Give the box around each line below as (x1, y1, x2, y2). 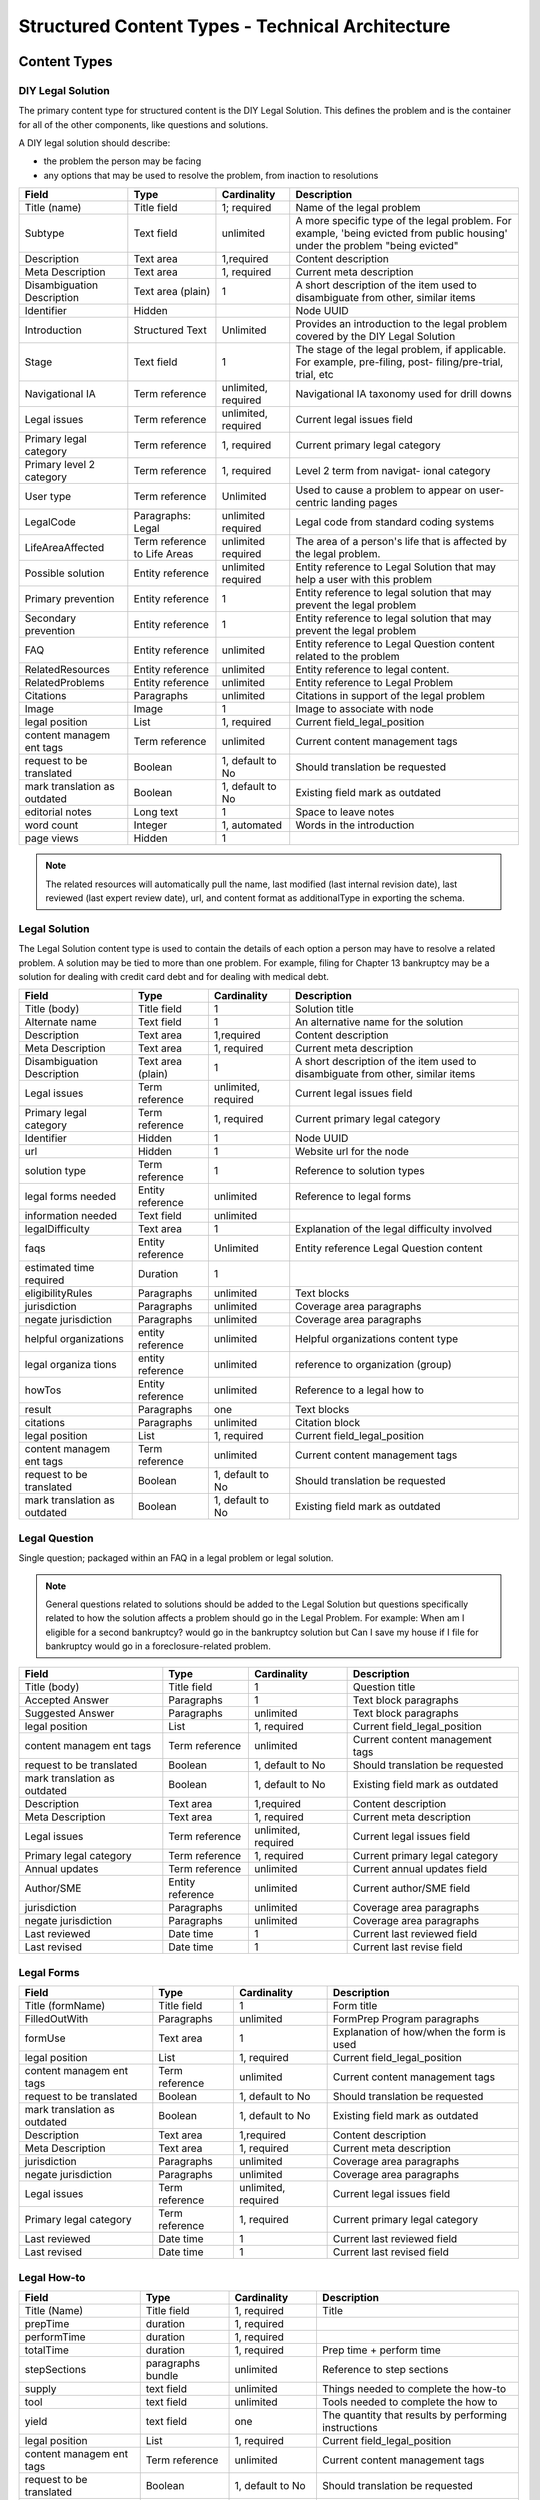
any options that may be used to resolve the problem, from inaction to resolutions (43, 169, 379, 181)
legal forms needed (24, 1190, 117, 1204)
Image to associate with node (295, 702, 434, 716)
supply (24, 2381, 57, 2395)
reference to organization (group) (295, 1358, 452, 1372)
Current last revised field (332, 2245, 449, 2259)
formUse (24, 2031, 66, 2045)
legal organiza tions (24, 1358, 117, 1372)
